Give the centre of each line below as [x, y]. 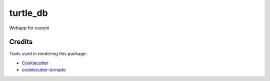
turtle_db [28, 13]
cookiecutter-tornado [44, 70]
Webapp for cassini [29, 28]
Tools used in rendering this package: [48, 54]
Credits [21, 42]
